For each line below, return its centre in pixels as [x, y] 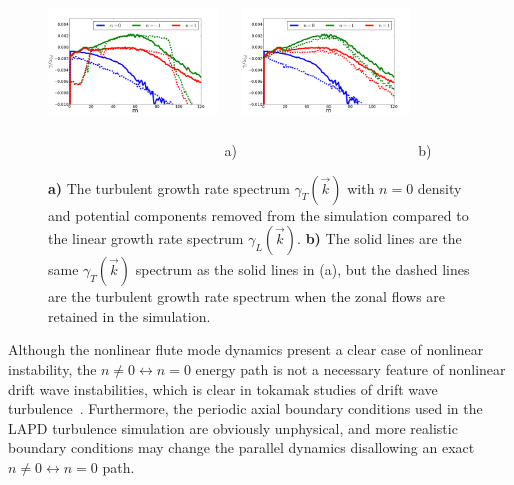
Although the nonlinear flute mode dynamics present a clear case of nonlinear [246, 349]
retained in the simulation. [129, 315]
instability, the [52, 368]
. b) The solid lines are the [379, 238]
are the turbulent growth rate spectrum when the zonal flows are [247, 296]
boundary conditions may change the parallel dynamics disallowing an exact [241, 447]
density [439, 187]
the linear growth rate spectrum [146, 238]
